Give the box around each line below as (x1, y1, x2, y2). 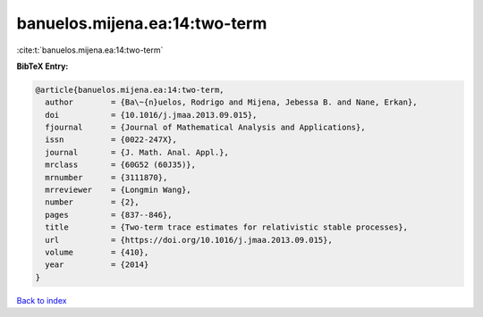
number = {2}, (45, 197, 140, 207)
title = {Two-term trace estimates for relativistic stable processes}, (45, 222, 409, 232)
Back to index (16, 295, 67, 305)
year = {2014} (45, 260, 149, 270)
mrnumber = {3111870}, (45, 172, 168, 182)
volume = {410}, (45, 247, 149, 257)
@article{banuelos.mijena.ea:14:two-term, (35, 85, 225, 95)
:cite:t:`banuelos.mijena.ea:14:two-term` (16, 45, 164, 55)
